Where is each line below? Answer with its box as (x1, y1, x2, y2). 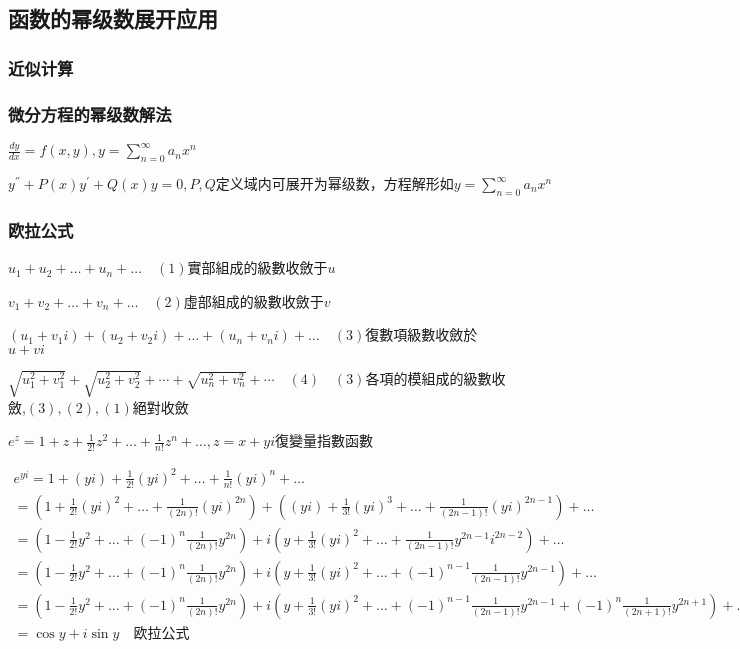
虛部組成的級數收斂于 (183, 290, 324, 311)
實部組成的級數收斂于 (187, 257, 328, 278)
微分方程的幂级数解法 (8, 101, 172, 126)
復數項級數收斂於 (365, 324, 478, 345)
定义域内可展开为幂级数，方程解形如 (215, 178, 454, 193)
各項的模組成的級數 (365, 367, 492, 388)
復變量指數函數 (275, 430, 374, 451)
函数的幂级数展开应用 (8, 3, 218, 34)
